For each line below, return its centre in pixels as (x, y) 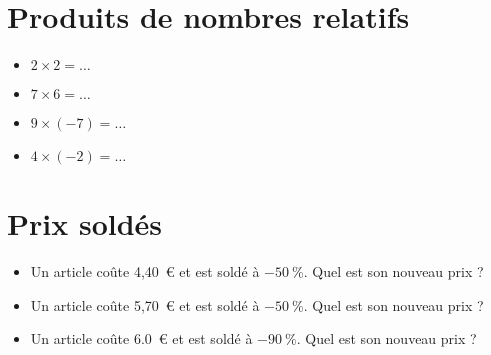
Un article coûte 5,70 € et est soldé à (145, 304)
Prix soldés (85, 223)
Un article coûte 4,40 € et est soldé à (145, 271)
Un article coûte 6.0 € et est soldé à (141, 338)
